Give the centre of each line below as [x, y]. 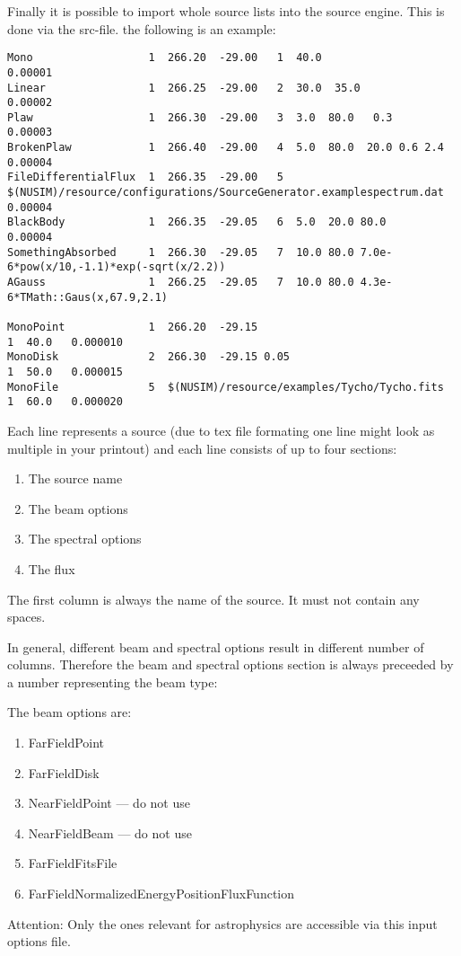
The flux [52, 568]
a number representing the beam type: [113, 682]
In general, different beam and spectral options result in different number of [216, 646]
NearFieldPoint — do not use [109, 803]
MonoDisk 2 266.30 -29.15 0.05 [148, 357]
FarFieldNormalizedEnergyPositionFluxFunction [161, 894]
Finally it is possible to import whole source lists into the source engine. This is [226, 11]
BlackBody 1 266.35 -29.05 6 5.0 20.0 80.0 [197, 222]
